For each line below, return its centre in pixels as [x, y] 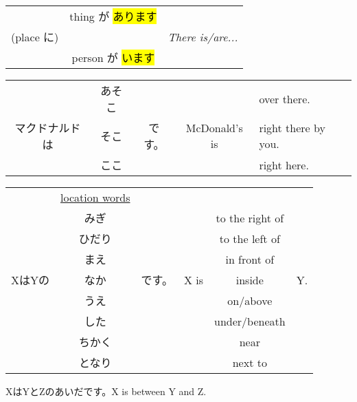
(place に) [35, 37]
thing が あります [113, 16]
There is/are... [203, 36]
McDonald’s [214, 128]
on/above [250, 300]
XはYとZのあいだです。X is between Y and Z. [106, 391]
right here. [284, 165]
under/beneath [250, 321]
